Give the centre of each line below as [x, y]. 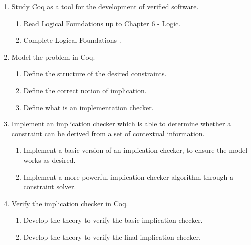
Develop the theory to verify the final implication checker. [112, 236]
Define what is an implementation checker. [89, 107]
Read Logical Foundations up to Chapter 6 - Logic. [102, 23]
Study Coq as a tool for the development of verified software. [105, 6]
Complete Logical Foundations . [72, 40]
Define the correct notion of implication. [85, 90]
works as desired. [50, 160]
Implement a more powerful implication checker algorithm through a [128, 177]
